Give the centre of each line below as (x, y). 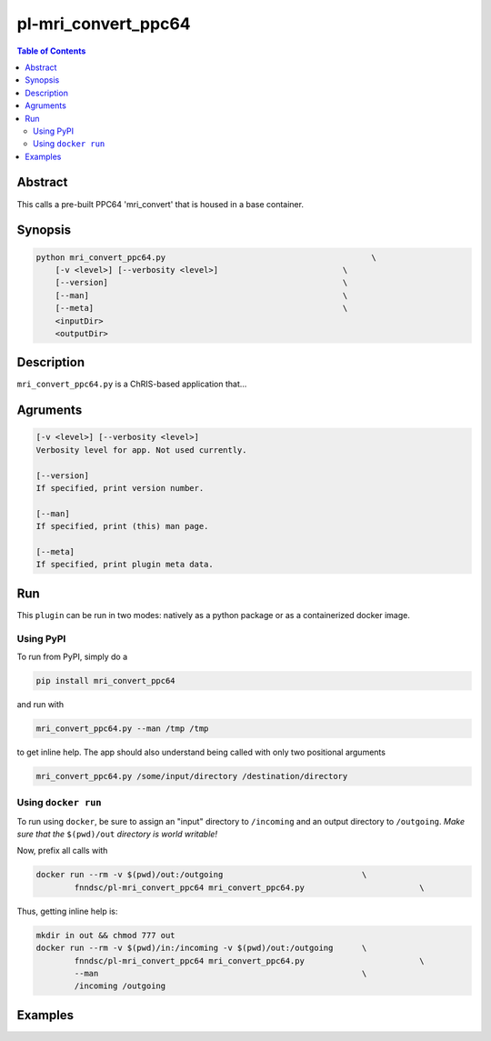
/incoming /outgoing (120, 986)
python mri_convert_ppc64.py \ (206, 257)
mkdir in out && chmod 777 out (106, 935)
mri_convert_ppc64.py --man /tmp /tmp (122, 728)
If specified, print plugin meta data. (125, 565)
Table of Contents (51, 51)
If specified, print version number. (120, 488)
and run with (40, 704)
